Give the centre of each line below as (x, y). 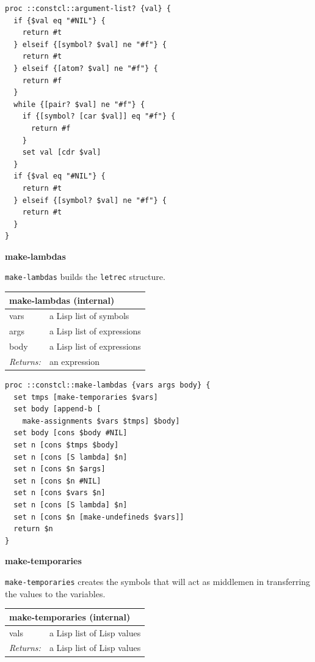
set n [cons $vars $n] (60, 493)
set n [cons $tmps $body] (66, 445)
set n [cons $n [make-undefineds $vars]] (99, 517)
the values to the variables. (55, 593)
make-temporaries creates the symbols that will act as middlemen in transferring (158, 581)
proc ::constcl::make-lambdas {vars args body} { (108, 385)
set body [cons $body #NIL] (71, 433)
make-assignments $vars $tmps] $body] (101, 421)
